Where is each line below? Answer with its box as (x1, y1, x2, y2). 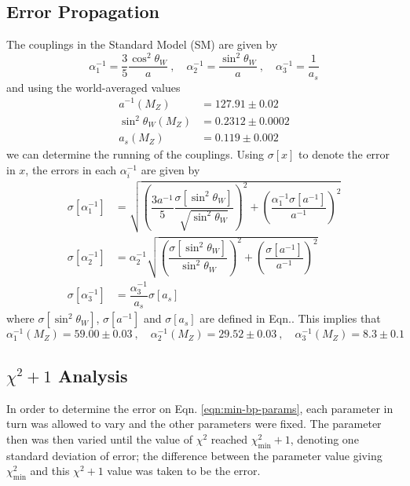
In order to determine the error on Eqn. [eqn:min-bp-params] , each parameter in (6, 400, 394, 416)
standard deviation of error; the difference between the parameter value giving (6, 447, 383, 463)
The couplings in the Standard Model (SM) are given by (6, 36, 278, 53)
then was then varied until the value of (6, 430, 192, 447)
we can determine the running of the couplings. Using (6, 146, 265, 163)
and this (30, 462, 70, 479)
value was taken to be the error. (107, 462, 261, 479)
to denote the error (298, 146, 390, 163)
